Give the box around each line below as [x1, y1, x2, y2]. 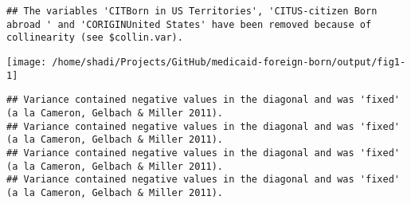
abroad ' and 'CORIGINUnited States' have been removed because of [6, 18, 372, 30]
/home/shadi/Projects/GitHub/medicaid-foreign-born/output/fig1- [52, 56, 406, 68]
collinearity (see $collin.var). [6, 32, 183, 44]
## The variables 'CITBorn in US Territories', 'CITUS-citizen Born [6, 6, 378, 17]
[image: [6, 56, 47, 68]
